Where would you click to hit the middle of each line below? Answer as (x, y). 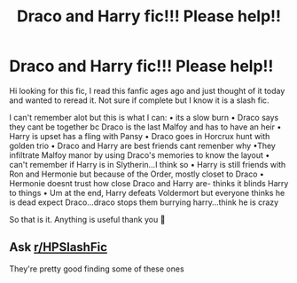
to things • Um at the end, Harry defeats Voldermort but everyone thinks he (147, 193)
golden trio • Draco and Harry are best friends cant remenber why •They (143, 145)
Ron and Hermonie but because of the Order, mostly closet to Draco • (137, 174)
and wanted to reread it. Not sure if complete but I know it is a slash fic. (139, 100)
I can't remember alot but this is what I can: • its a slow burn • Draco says (144, 117)
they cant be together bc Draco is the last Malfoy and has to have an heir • (145, 127)
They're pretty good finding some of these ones (97, 269)
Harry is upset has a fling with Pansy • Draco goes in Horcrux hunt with (140, 136)
